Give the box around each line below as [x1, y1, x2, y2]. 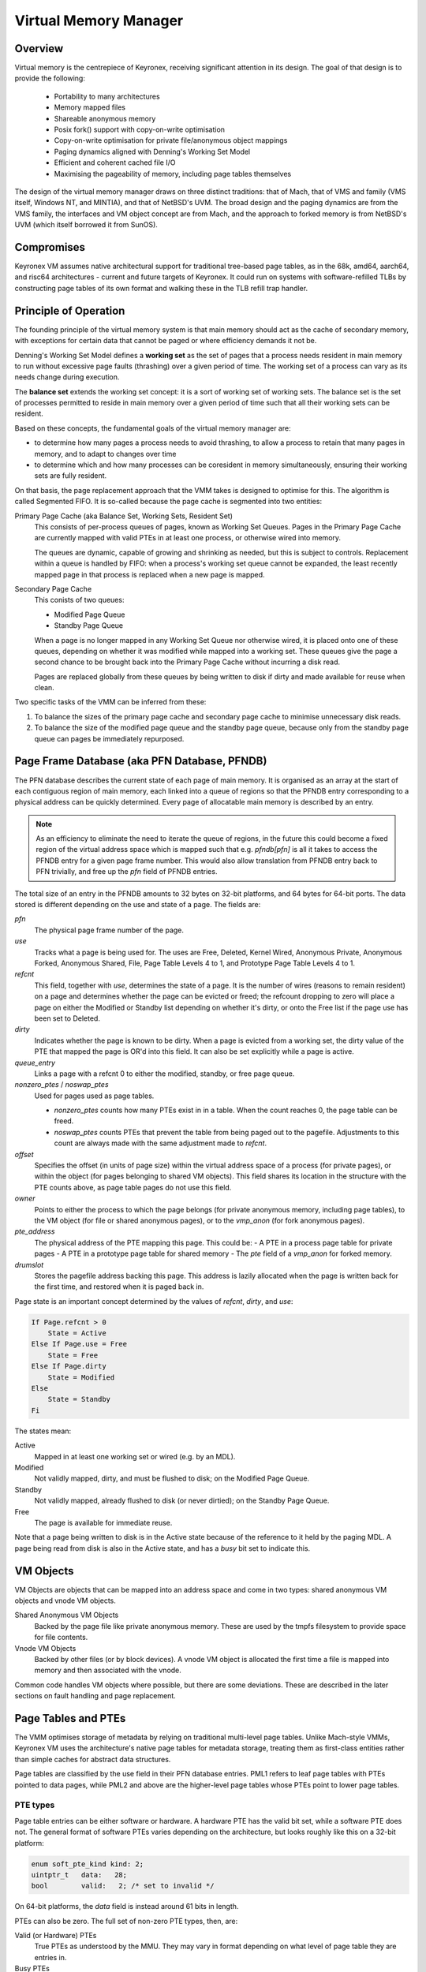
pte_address [14, 1227, 55, 1236]
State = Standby [47, 1395, 110, 1404]
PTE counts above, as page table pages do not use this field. [34, 1182, 232, 1192]
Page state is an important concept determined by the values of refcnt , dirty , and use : [14, 1296, 293, 1305]
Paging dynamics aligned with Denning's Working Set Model [54, 147, 251, 156]
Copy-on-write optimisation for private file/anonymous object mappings [54, 136, 288, 145]
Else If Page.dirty [31, 1361, 106, 1371]
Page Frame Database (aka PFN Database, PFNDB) [14, 754, 267, 768]
